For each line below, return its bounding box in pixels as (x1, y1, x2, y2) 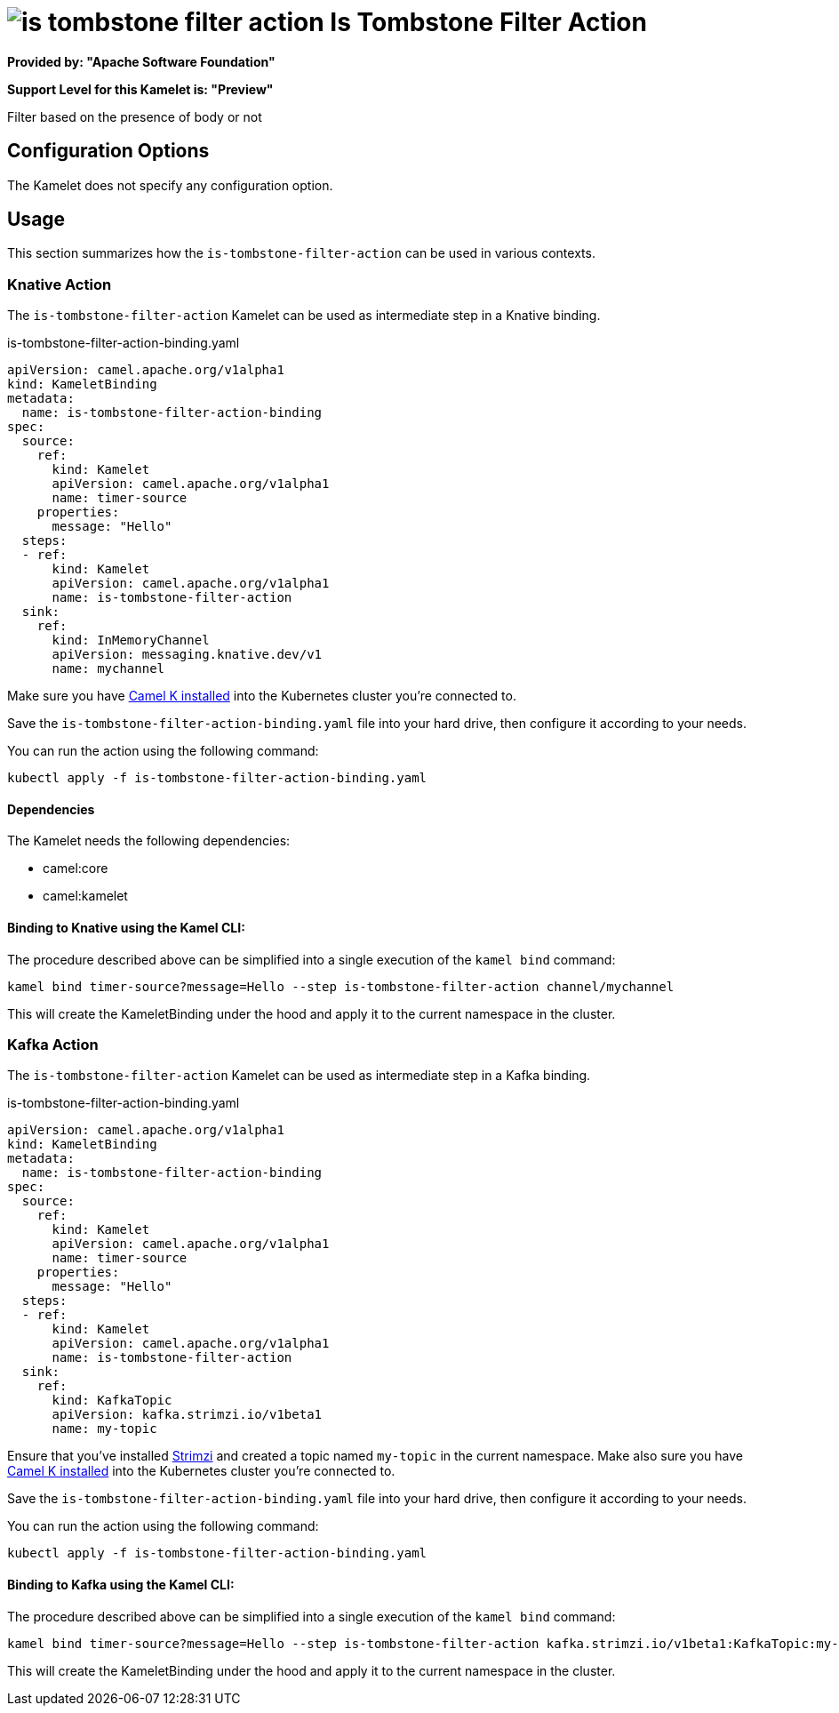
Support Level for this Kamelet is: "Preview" (7, 81, 274, 97)
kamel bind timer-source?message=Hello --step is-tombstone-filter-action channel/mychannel (7, 979, 675, 994)
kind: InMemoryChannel (52, 633, 210, 648)
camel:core (43, 861, 108, 877)
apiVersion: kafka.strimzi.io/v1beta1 (52, 1407, 323, 1422)
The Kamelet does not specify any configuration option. (7, 177, 333, 193)
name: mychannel (52, 661, 165, 676)
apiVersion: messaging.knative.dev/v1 (52, 647, 323, 662)
